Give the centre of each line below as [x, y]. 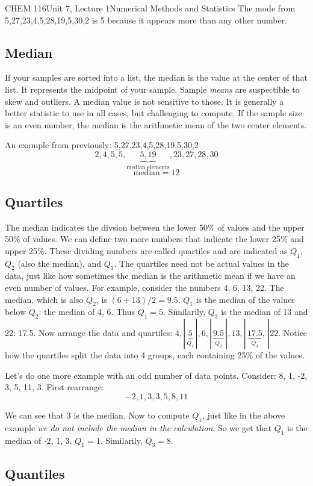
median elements [148, 167]
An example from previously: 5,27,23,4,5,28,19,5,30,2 [102, 145]
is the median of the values [245, 299]
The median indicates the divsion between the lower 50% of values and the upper [155, 227]
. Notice [293, 333]
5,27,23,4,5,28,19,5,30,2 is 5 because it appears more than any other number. [146, 20]
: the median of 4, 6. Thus [87, 312]
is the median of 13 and [265, 312]
